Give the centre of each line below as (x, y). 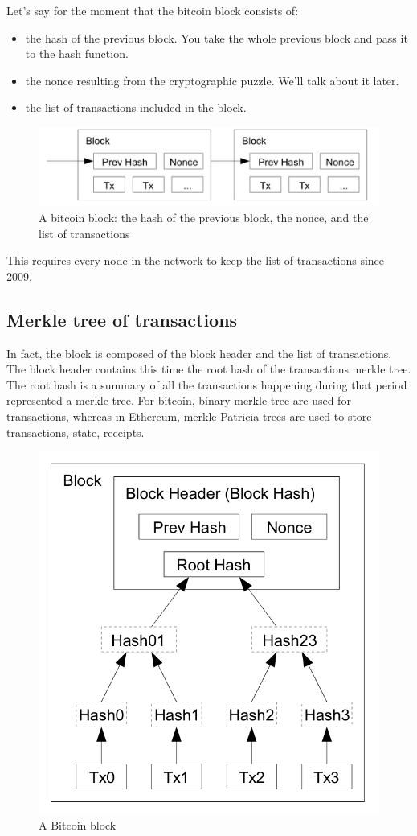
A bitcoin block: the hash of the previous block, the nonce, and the (204, 218)
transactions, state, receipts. (76, 432)
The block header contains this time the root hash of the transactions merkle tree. (209, 369)
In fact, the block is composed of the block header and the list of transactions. (199, 353)
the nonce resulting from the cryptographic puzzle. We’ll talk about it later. (212, 80)
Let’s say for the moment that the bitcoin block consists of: (153, 10)
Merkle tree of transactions (122, 319)
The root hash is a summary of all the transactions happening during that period (207, 384)
